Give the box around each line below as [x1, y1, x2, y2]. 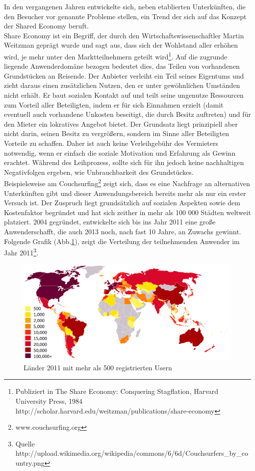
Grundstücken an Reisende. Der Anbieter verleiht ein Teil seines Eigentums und [4, 70, 244, 81]
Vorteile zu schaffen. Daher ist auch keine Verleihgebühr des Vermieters [4, 138, 219, 148]
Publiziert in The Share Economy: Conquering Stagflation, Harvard [15, 386, 219, 396]
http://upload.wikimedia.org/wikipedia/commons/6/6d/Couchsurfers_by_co [15, 448, 248, 458]
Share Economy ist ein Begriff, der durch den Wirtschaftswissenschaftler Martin [4, 30, 244, 40]
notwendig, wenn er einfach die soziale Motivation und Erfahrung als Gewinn [4, 147, 235, 158]
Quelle [15, 438, 35, 448]
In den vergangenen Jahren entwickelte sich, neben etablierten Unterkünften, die [4, 1, 246, 11]
